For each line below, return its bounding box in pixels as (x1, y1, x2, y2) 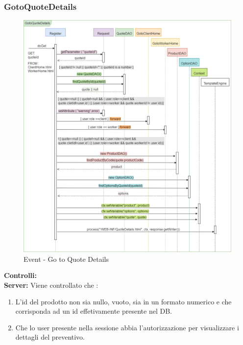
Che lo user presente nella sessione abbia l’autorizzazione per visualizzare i (15, 322, 239, 332)
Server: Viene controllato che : (4, 279, 98, 290)
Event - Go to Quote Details (24, 253, 109, 264)
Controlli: (4, 270, 37, 280)
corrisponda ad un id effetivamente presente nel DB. (15, 306, 172, 316)
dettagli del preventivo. (15, 332, 85, 342)
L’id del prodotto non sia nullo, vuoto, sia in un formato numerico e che (15, 296, 232, 306)
